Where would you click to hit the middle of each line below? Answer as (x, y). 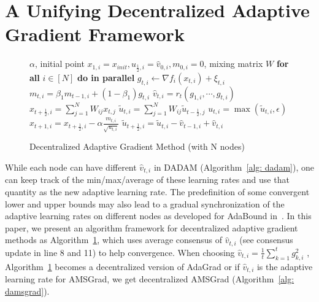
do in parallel (106, 77)
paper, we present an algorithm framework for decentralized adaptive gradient (152, 227)
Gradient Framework (95, 34)
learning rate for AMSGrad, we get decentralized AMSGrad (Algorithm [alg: (150, 279)
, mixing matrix (233, 64)
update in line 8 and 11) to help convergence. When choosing (120, 252)
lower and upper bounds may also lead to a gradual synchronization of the (145, 203)
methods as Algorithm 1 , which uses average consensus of (114, 240)
